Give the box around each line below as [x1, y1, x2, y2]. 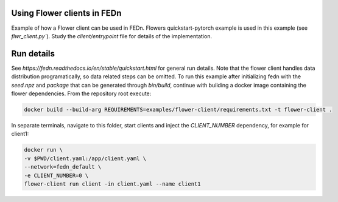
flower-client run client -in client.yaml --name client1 [24, 180, 201, 187]
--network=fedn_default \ [24, 164, 102, 170]
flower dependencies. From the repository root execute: [11, 90, 152, 97]
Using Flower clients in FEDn [11, 8, 122, 18]
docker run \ [24, 146, 63, 153]
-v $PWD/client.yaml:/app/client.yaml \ [24, 155, 146, 162]
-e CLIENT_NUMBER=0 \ [24, 172, 89, 179]
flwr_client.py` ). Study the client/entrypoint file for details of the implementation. [11, 32, 213, 39]
